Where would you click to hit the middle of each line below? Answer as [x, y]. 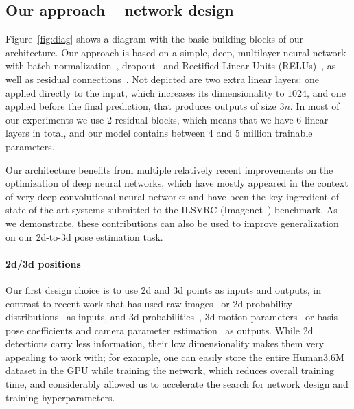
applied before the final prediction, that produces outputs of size [141, 106]
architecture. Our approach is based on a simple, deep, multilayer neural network [176, 52]
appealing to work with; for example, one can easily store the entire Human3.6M [175, 357]
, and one [326, 92]
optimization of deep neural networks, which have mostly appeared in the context [177, 183]
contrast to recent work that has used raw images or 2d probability [149, 303]
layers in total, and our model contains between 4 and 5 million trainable [159, 133]
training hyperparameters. [60, 397]
